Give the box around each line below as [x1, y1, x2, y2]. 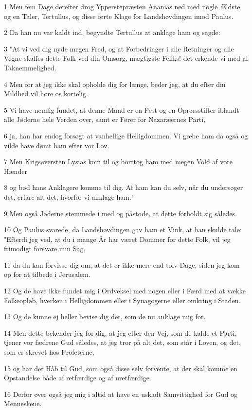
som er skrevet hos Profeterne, [4, 347, 94, 357]
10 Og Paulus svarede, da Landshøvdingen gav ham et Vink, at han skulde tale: [4, 224, 242, 235]
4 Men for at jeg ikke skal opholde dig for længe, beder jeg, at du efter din [4, 79, 226, 89]
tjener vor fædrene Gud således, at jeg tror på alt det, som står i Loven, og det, [4, 337, 241, 347]
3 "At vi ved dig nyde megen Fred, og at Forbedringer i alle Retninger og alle [4, 43, 234, 53]
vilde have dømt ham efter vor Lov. [4, 140, 109, 150]
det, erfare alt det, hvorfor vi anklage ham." [4, 191, 134, 202]
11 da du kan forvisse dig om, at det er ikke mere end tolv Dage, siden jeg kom [4, 259, 240, 270]
